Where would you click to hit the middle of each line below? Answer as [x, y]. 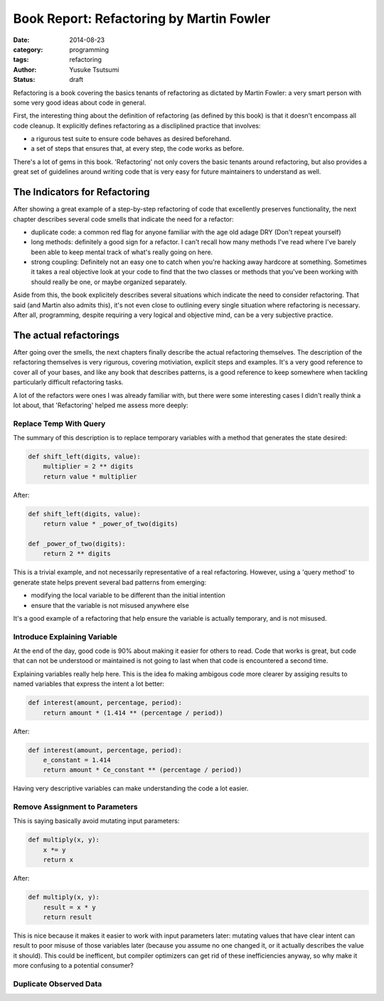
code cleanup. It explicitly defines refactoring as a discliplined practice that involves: [137, 125]
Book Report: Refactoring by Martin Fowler [142, 19]
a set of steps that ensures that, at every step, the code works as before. [138, 149]
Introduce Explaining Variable [65, 636]
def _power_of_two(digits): [77, 544]
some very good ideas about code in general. [80, 103]
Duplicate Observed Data [58, 984]
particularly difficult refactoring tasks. [68, 382]
